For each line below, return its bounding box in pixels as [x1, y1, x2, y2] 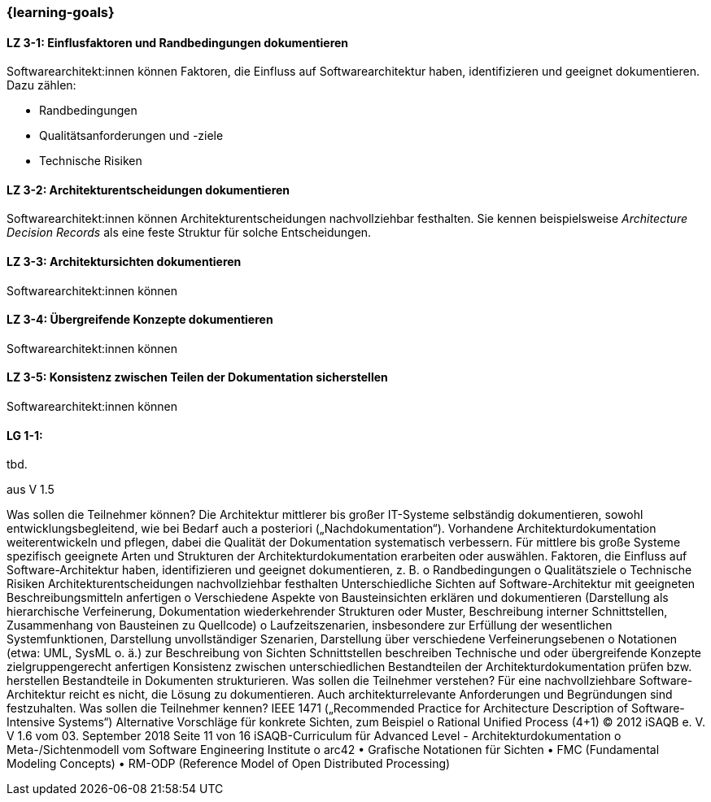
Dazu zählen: [7, 78, 76, 93]
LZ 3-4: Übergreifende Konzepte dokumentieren [7, 312, 273, 327]
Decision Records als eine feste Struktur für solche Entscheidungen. [7, 225, 372, 240]
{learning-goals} [7, 4, 115, 20]
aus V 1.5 [7, 482, 55, 497]
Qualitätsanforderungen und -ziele [39, 129, 224, 143]
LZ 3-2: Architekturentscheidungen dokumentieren [7, 182, 290, 197]
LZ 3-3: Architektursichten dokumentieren [7, 255, 242, 269]
